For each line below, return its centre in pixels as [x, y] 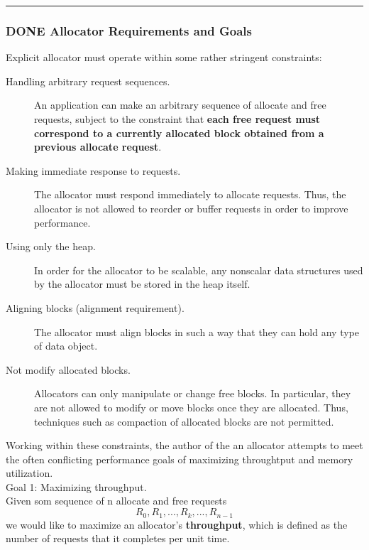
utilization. [29, 473]
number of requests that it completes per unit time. [118, 538]
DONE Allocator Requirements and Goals [129, 30]
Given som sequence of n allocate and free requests [116, 501]
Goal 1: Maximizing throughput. [76, 486]
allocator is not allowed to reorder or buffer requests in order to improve [191, 208]
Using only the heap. [51, 246]
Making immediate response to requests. [93, 170]
